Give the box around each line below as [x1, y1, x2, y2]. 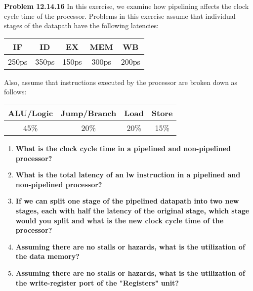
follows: [4, 86, 27, 97]
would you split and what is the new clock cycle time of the [15, 215, 224, 225]
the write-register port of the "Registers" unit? [15, 277, 179, 288]
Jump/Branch [61, 107, 117, 119]
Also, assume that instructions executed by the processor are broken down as [4, 77, 238, 87]
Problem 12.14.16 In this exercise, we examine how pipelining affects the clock [4, 1, 249, 11]
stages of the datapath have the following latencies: [4, 20, 159, 31]
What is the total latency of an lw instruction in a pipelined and [15, 169, 241, 180]
